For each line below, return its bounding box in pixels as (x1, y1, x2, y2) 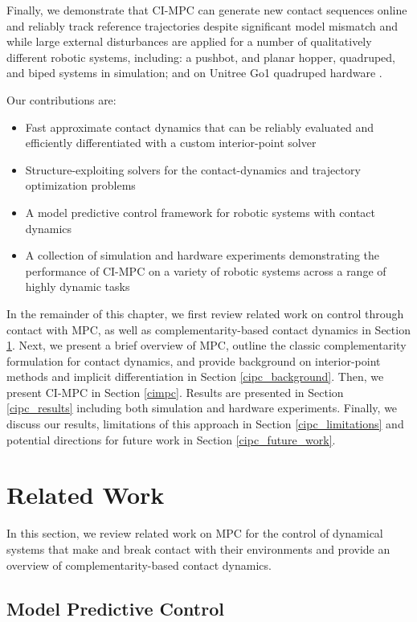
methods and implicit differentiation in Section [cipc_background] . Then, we (6, 368, 384, 385)
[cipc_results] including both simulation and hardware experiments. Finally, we (6, 399, 398, 416)
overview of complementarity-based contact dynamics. (6, 556, 272, 573)
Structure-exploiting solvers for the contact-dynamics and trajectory (25, 161, 361, 178)
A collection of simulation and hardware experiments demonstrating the (25, 247, 380, 264)
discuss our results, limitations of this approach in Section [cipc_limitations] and (6, 415, 404, 432)
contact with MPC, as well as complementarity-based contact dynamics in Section (6, 321, 411, 338)
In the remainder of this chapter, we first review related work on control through (6, 305, 404, 321)
